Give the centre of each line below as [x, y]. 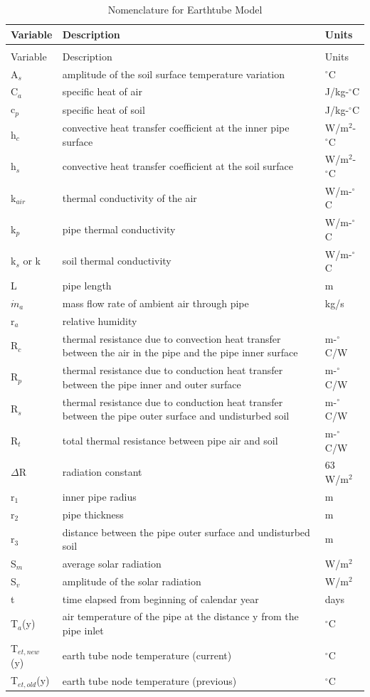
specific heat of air [102, 91]
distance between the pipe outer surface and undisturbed [186, 532]
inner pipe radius [99, 496]
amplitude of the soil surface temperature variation [173, 74]
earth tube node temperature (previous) [149, 680]
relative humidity [100, 320]
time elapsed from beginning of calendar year [160, 598]
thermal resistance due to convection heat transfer [171, 338]
